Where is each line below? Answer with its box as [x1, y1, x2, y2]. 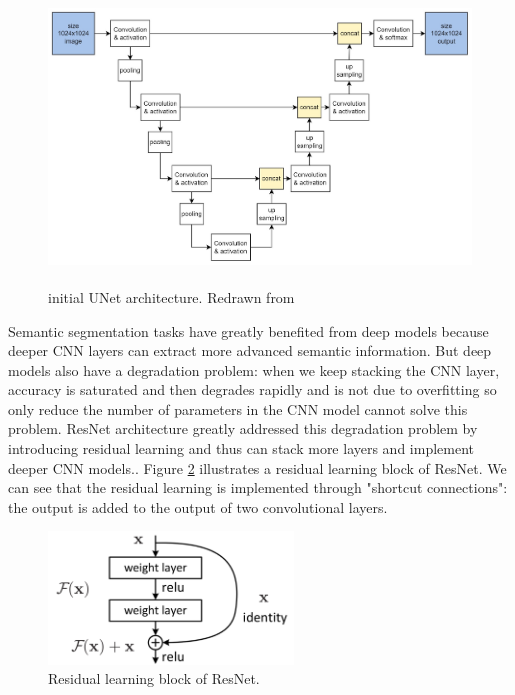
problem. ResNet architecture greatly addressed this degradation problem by [8, 418, 478, 439]
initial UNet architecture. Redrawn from [48, 286, 295, 307]
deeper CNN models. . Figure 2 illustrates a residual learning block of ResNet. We [8, 457, 507, 478]
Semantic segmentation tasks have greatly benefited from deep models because [8, 320, 489, 341]
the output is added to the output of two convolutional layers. [8, 496, 388, 517]
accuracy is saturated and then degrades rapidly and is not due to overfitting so [8, 379, 497, 400]
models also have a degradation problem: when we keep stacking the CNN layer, [8, 359, 500, 380]
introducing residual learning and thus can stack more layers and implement [8, 438, 475, 459]
